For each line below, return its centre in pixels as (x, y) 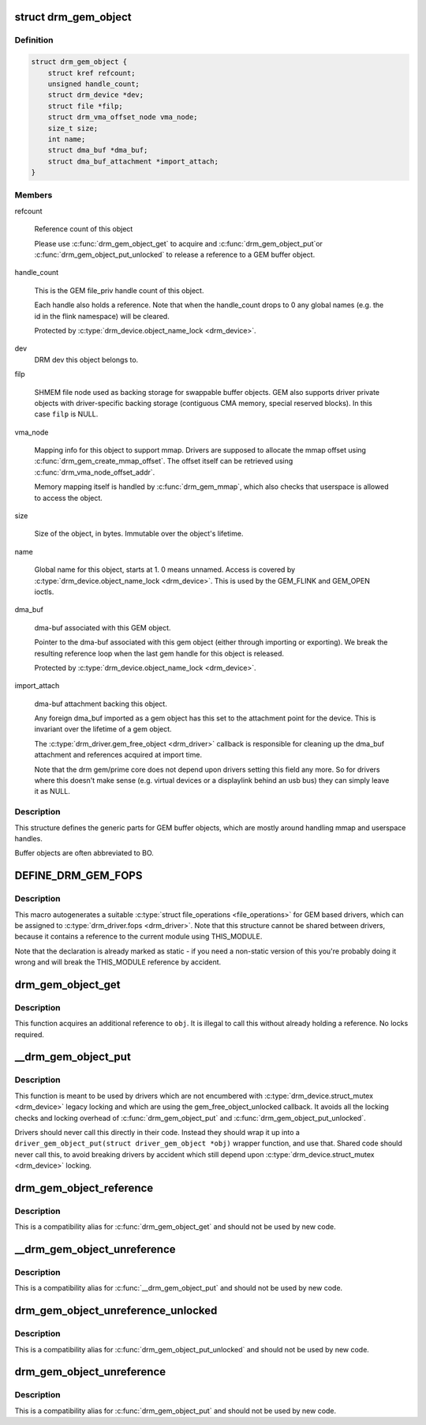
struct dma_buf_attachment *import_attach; (133, 161)
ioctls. (44, 592)
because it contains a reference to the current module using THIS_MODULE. (138, 937)
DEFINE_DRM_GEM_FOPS (78, 876)
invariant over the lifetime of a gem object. (103, 729)
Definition (34, 40)
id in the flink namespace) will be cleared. (102, 316)
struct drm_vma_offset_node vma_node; (123, 117)
